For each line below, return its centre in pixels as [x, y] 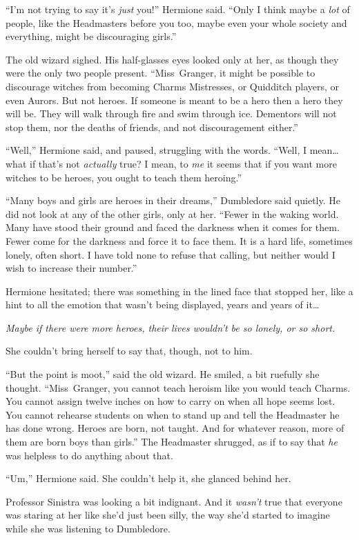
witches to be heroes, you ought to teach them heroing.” [124, 177]
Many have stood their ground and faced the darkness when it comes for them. [173, 227]
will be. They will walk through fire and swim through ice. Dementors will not [171, 113]
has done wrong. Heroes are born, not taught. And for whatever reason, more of [175, 428]
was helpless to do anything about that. [89, 455]
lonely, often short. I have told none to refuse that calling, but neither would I [171, 254]
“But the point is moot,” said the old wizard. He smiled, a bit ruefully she [163, 374]
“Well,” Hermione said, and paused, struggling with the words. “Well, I [156, 150]
